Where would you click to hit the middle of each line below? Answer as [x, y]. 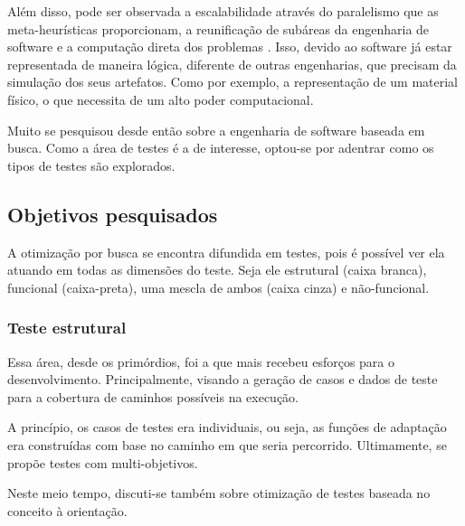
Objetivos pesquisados [113, 214]
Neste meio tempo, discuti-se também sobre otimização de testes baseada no [219, 493]
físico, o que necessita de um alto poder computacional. [161, 99]
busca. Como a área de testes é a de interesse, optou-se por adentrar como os [221, 148]
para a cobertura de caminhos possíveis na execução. [153, 396]
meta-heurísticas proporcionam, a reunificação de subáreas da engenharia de [218, 28]
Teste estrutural [67, 328]
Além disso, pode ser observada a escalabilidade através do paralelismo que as [223, 11]
